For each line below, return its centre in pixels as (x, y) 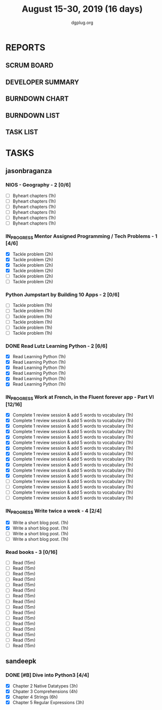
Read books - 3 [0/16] (32, 552)
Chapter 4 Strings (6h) (35, 697)
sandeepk (21, 661)
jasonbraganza (29, 171)
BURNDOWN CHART (37, 99)
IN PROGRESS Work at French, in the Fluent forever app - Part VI (80, 398)
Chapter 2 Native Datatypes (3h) (45, 686)
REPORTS (26, 47)
